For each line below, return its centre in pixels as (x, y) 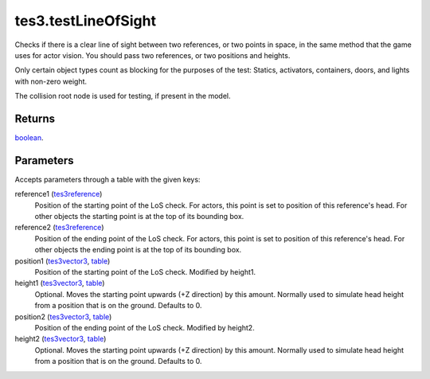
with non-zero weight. (51, 81)
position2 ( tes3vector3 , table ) (63, 316)
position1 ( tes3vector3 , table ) (63, 261)
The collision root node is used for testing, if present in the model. (123, 96)
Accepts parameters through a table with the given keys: (107, 179)
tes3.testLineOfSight (86, 21)
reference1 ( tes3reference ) (59, 194)
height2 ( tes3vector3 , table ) (61, 339)
